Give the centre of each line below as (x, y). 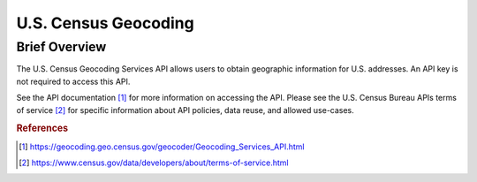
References (42, 128)
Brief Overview (61, 47)
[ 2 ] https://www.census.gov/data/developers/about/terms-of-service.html (154, 163)
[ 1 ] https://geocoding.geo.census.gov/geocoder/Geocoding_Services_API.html (162, 147)
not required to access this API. (73, 81)
